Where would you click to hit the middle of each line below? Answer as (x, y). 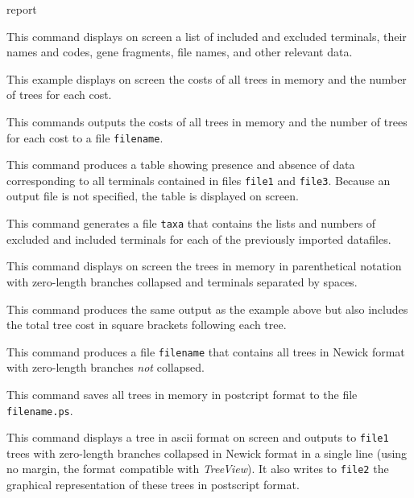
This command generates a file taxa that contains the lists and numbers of (191, 223)
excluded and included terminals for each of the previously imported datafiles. (199, 239)
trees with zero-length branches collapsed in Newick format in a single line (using (207, 453)
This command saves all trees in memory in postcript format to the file (182, 394)
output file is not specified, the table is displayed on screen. (153, 196)
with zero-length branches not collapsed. (106, 367)
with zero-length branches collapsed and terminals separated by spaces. (182, 281)
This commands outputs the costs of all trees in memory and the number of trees (207, 121)
